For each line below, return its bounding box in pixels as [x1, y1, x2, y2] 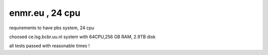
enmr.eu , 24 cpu [9, 7, 80, 18]
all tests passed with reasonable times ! [9, 43, 90, 49]
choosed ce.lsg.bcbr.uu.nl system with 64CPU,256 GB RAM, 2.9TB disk [9, 34, 156, 40]
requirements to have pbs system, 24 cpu [9, 25, 94, 31]
